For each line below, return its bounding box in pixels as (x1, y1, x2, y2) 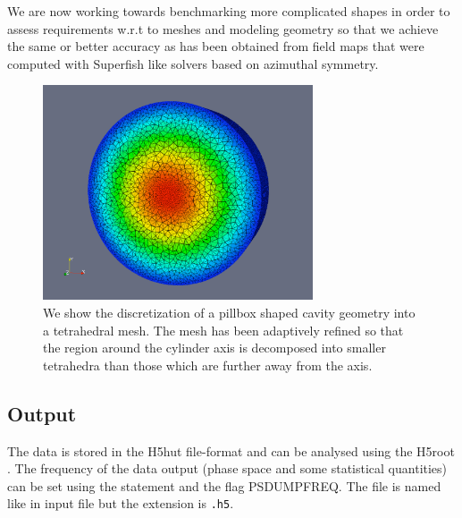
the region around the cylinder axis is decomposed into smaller (43, 338, 386, 357)
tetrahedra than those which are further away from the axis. (43, 355, 373, 374)
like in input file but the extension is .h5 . (7, 494, 234, 513)
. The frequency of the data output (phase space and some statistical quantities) (7, 459, 448, 478)
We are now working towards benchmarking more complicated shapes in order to (7, 2, 450, 20)
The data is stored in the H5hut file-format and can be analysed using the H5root (7, 441, 455, 460)
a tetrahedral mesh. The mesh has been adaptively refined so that (43, 320, 404, 339)
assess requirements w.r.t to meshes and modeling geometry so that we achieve (7, 19, 439, 38)
